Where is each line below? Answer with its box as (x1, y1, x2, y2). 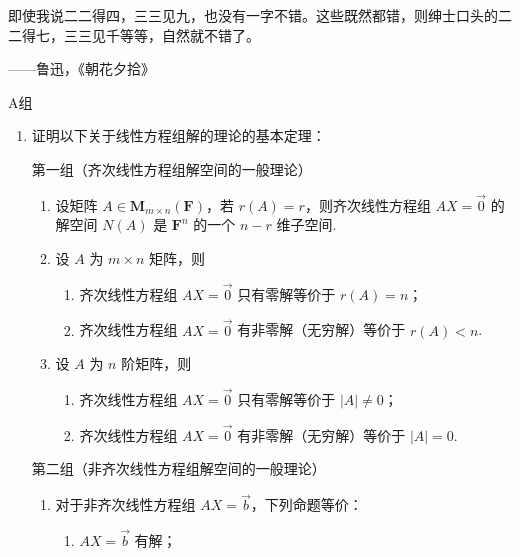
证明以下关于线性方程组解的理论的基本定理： (31, 125, 326, 146)
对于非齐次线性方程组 (55, 494, 196, 515)
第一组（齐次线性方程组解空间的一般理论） (31, 158, 312, 179)
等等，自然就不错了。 (119, 24, 260, 45)
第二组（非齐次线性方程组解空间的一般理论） (31, 458, 326, 479)
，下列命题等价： (250, 494, 363, 515)
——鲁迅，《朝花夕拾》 (8, 58, 155, 79)
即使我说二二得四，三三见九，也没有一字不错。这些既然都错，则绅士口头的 (8, 5, 498, 25)
